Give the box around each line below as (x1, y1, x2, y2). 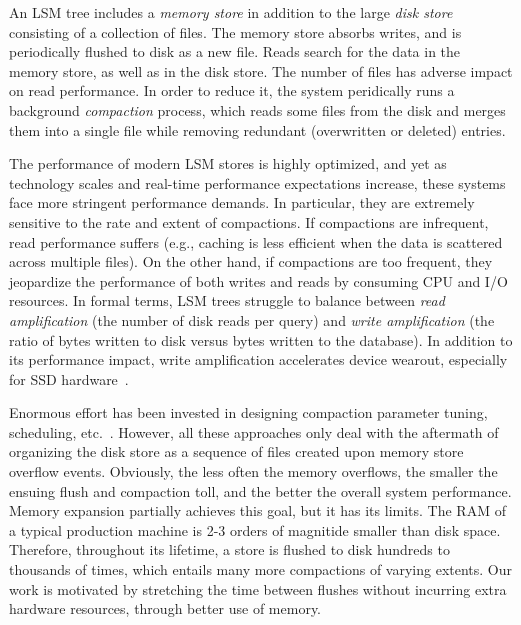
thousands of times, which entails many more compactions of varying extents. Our (9, 559, 513, 580)
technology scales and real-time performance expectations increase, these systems (9, 172, 506, 193)
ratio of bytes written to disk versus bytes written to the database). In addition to (9, 329, 513, 350)
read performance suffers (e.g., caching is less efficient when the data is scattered (9, 231, 503, 252)
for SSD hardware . (9, 368, 129, 389)
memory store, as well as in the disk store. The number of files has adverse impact (9, 60, 513, 81)
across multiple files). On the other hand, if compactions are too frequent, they (9, 251, 493, 272)
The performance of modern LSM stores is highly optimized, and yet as (9, 153, 447, 174)
